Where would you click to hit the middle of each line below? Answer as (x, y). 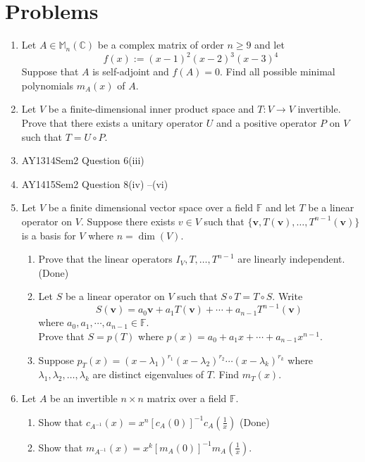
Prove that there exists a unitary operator (112, 123)
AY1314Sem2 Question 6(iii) (83, 160)
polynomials (48, 85)
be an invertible (84, 398)
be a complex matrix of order (161, 45)
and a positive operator (266, 123)
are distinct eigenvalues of (148, 374)
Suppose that (50, 71)
